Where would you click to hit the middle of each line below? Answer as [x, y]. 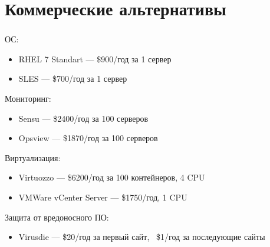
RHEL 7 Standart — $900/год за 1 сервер [95, 59]
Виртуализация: [33, 157]
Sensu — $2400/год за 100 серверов [83, 118]
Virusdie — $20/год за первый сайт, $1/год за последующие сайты [142, 237]
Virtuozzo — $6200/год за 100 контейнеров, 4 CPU [112, 177]
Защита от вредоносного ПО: [57, 217]
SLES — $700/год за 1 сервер [73, 79]
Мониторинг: [28, 99]
